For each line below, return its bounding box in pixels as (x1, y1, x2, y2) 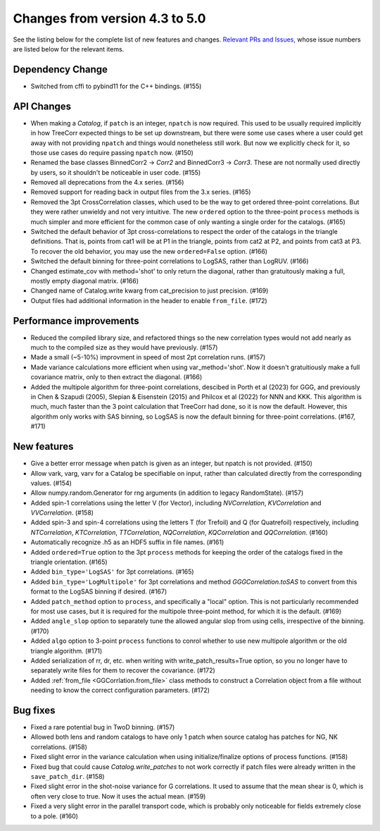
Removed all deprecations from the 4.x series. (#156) (30, 178, 184, 187)
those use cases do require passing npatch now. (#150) (30, 148, 194, 156)
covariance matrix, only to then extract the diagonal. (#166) (30, 373, 203, 381)
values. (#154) (30, 479, 72, 487)
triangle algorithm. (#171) (30, 646, 103, 655)
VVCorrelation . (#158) (30, 508, 94, 517)
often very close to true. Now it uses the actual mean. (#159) (30, 792, 206, 800)
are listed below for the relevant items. (13, 44, 125, 53)
